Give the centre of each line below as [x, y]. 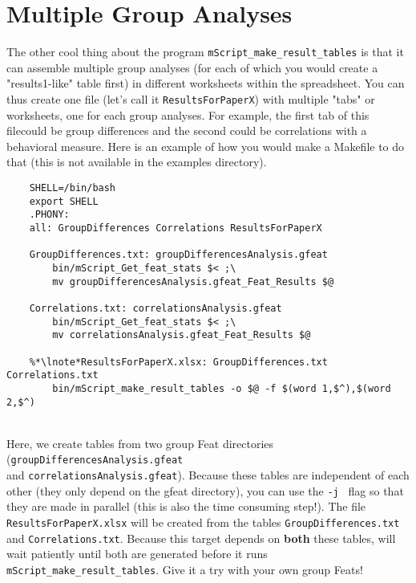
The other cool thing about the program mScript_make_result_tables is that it [205, 52]
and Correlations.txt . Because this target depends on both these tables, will [201, 538]
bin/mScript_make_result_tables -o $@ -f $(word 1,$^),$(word [222, 388]
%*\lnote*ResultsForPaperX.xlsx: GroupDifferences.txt [178, 362]
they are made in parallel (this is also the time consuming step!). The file [186, 506]
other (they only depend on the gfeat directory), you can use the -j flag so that [205, 490]
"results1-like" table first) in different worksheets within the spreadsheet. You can [206, 83]
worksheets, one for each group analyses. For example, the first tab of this [188, 114]
